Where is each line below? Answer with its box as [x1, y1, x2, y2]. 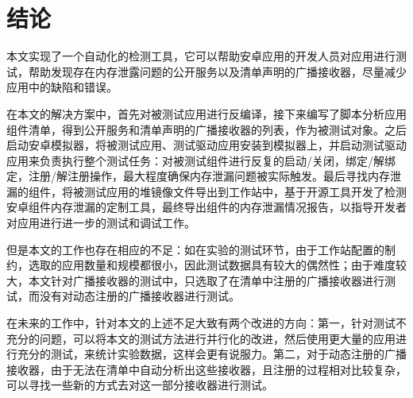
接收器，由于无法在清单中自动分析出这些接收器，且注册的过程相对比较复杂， [6, 361, 407, 377]
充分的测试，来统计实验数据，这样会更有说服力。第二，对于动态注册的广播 [17, 346, 407, 362]
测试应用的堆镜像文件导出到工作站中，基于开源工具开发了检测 [83, 183, 407, 199]
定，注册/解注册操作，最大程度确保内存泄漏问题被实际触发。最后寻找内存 [6, 168, 390, 184]
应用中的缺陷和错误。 [6, 79, 118, 95]
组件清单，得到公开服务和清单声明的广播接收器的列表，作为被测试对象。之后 [6, 121, 407, 137]
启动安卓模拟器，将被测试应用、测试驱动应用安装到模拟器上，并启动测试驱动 [6, 137, 407, 153]
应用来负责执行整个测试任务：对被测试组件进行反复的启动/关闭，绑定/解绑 [6, 152, 396, 168]
